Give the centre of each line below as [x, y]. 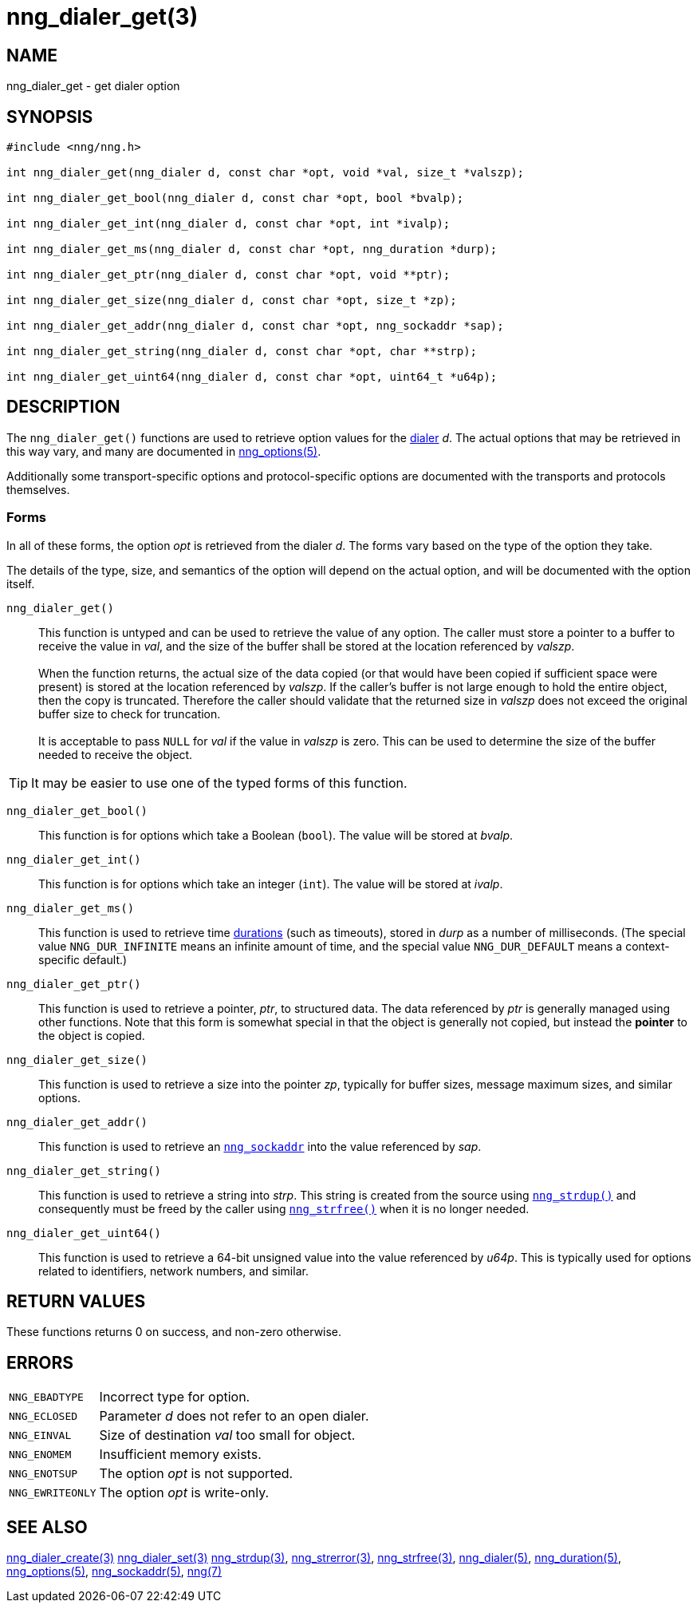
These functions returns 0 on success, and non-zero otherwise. [174, 1332]
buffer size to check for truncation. [130, 714]
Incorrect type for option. [175, 1397]
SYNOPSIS [50, 117]
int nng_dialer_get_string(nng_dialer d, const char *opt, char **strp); [242, 352]
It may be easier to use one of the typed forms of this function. [219, 783]
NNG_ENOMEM [40, 1454]
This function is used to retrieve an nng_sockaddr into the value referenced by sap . [260, 1146]
